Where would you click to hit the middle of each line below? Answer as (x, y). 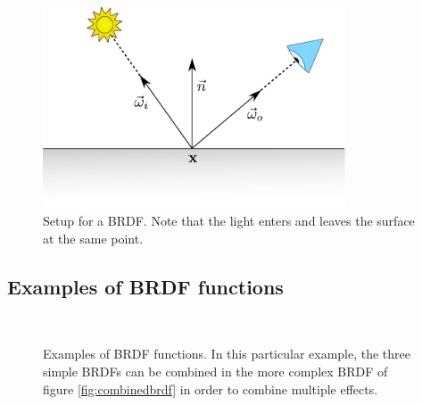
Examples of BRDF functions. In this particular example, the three (227, 354)
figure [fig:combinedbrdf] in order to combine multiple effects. (211, 388)
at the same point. (93, 239)
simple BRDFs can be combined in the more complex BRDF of (215, 372)
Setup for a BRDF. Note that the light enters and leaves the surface (229, 221)
